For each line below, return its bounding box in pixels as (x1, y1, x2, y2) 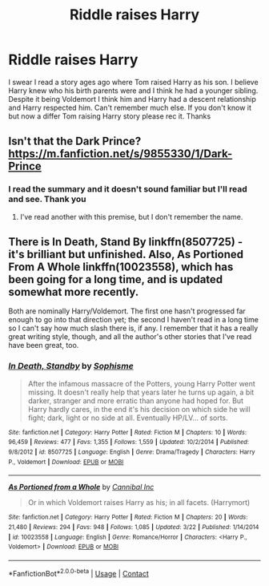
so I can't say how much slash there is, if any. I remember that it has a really (8, 323, 259, 333)
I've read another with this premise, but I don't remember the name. (19, 212, 243, 221)
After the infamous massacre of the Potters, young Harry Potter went (27, 378, 256, 388)
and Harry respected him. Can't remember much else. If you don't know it (8, 103, 252, 112)
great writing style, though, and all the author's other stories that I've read (8, 332, 252, 341)
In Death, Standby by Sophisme (8, 361, 134, 372)
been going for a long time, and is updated (8, 273, 223, 286)
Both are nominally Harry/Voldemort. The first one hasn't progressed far (8, 306, 246, 316)
